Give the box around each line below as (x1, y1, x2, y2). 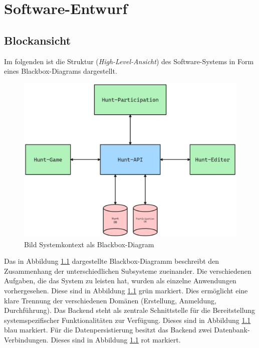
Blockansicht (4, 32, 71, 48)
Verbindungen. (4, 334, 49, 344)
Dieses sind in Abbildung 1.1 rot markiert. (51, 334, 181, 344)
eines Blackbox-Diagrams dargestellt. (4, 66, 117, 76)
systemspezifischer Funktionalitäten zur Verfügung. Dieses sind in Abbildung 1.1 (4, 314, 251, 325)
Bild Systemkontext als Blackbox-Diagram (24, 239, 154, 249)
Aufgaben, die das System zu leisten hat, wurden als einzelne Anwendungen (4, 275, 236, 286)
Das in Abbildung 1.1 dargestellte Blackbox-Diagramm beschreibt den (4, 256, 219, 266)
